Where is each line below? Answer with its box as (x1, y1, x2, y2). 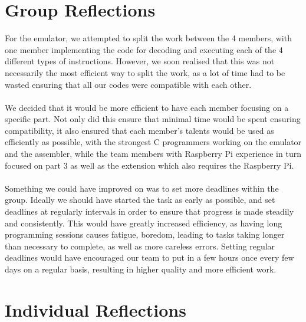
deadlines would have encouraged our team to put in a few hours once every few (5, 251, 294, 264)
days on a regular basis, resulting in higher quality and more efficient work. (5, 263, 277, 275)
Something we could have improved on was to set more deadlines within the (5, 182, 279, 194)
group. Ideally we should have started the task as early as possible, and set (5, 193, 275, 206)
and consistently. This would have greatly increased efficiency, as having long (5, 216, 282, 229)
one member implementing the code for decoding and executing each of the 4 (5, 43, 283, 55)
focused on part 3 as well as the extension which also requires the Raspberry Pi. (5, 159, 294, 171)
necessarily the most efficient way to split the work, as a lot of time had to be (5, 66, 285, 78)
